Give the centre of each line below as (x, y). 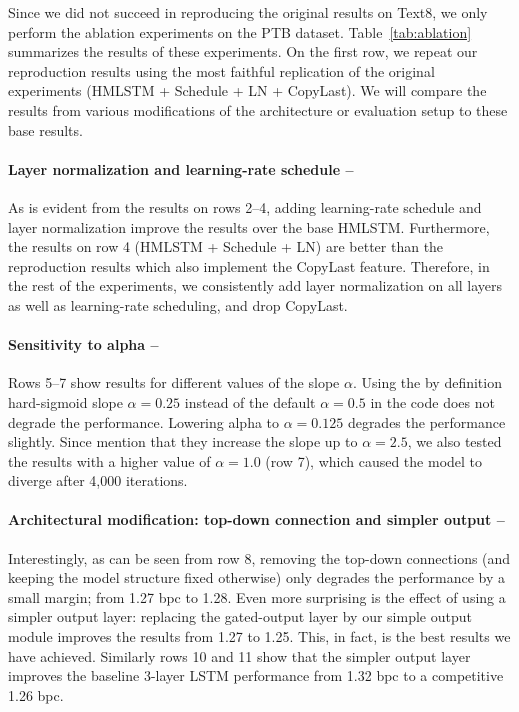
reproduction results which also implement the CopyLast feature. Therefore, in (249, 265)
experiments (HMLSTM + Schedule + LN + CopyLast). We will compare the (247, 90)
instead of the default (250, 401)
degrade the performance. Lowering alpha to (144, 421)
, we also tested (454, 441)
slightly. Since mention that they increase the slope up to (183, 441)
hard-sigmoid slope (65, 401)
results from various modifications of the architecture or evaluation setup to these (258, 109)
